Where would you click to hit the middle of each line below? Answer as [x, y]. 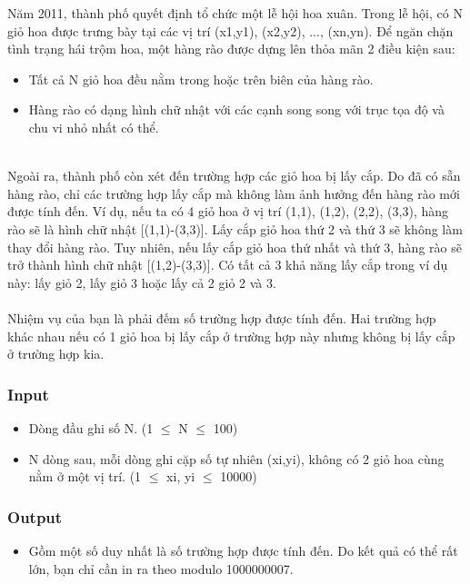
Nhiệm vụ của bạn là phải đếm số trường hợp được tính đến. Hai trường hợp [222, 317]
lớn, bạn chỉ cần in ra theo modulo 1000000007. [161, 568]
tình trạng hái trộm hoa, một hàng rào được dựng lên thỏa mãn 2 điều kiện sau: [231, 49]
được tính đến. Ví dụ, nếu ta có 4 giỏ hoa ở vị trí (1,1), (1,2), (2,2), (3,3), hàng [228, 211]
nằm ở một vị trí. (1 [85, 476]
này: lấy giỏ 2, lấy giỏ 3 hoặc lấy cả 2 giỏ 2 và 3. [142, 282]
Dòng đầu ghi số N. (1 [91, 427]
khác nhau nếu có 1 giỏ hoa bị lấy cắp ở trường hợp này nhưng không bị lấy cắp [231, 336]
